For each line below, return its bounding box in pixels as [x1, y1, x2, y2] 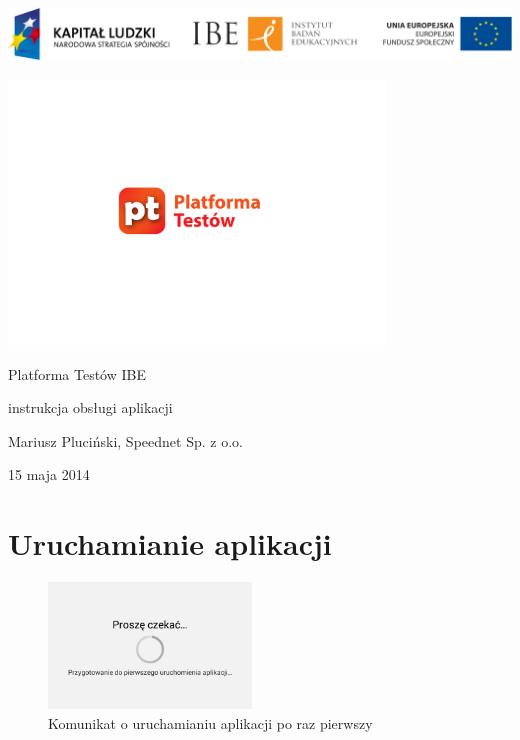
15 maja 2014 [8, 464, 90, 485]
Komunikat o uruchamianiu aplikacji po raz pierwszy [48, 712, 373, 733]
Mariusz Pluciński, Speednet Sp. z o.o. [8, 430, 243, 451]
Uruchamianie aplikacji [8, 523, 332, 564]
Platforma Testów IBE [8, 363, 146, 384]
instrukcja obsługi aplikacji [8, 397, 173, 418]
